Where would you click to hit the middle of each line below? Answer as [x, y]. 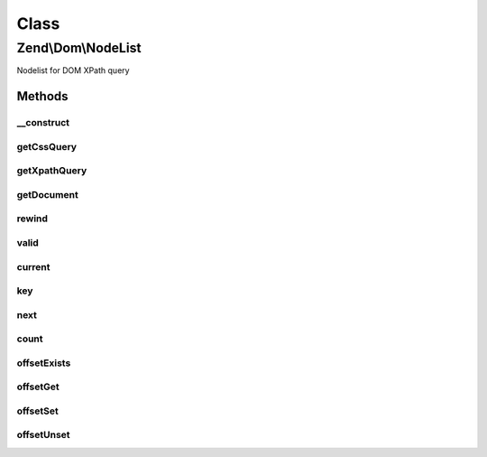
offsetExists [44, 363]
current [33, 266]
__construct [43, 123]
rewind [32, 219]
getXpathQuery [52, 171]
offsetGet [38, 387]
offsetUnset [44, 435]
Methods [42, 96]
